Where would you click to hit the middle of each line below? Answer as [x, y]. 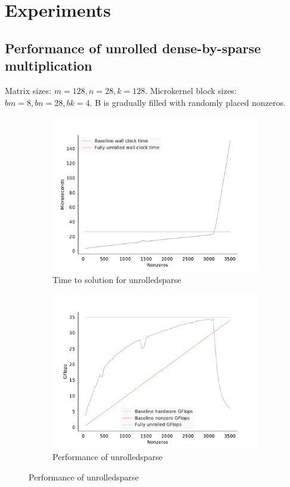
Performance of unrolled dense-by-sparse [133, 48]
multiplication [49, 66]
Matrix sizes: [28, 90]
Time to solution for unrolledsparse [117, 279]
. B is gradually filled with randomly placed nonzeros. [188, 102]
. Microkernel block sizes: [191, 90]
